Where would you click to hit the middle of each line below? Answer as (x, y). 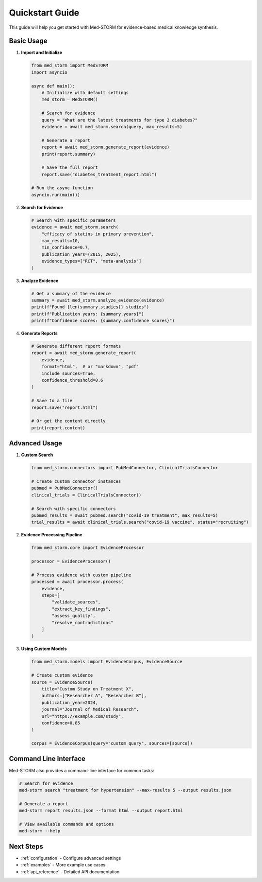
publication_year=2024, (70, 702)
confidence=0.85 (61, 723)
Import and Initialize (42, 53)
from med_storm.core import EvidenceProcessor (88, 548)
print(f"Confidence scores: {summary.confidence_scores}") (103, 321)
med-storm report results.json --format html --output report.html (101, 811)
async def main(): (53, 86)
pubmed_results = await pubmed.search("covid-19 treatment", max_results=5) (125, 515)
